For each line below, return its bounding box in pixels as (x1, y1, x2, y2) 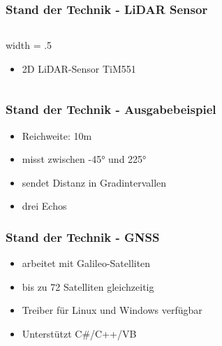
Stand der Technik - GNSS (6, 228, 160, 245)
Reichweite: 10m (22, 128, 92, 143)
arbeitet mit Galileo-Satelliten (22, 256, 151, 271)
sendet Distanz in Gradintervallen (22, 175, 167, 189)
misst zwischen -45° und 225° (22, 152, 147, 166)
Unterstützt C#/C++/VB (22, 326, 137, 340)
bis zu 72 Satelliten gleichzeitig (22, 279, 154, 294)
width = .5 (6, 38, 52, 52)
